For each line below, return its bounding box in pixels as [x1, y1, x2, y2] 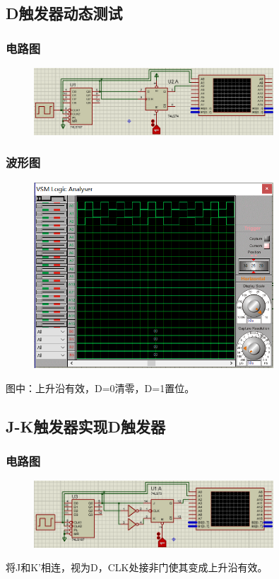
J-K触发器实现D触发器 [6, 415, 165, 437]
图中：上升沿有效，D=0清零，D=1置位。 [6, 380, 195, 395]
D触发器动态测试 [6, 2, 123, 24]
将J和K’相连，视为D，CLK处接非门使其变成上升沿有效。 [6, 560, 268, 575]
